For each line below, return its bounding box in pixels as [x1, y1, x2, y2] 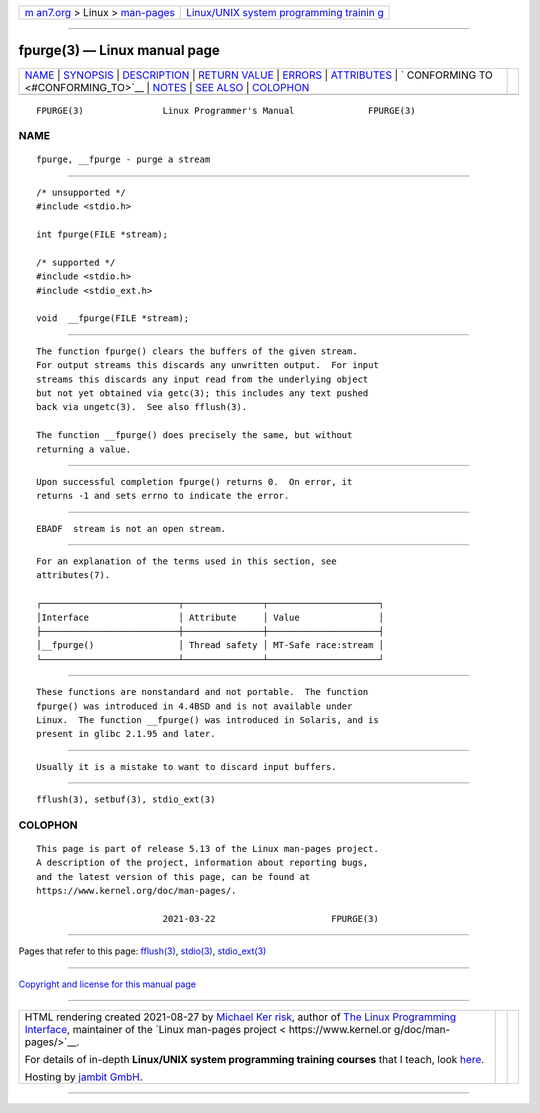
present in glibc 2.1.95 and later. [36, 728, 216, 740]
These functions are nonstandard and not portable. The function [36, 686, 369, 698]
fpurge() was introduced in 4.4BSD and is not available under [36, 700, 353, 712]
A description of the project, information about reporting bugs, [36, 857, 369, 869]
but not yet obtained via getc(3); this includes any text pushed [36, 387, 369, 399]
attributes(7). [36, 570, 111, 581]
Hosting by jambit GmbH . [24, 1070, 144, 1084]
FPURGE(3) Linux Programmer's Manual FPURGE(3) [36, 105, 416, 116]
